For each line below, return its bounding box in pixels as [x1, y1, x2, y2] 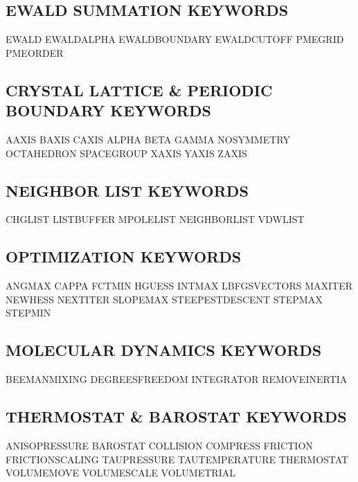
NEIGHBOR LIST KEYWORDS [6, 179, 249, 201]
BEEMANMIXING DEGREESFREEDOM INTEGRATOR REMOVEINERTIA [6, 372, 348, 386]
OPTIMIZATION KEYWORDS [6, 246, 242, 267]
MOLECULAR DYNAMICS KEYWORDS [6, 339, 322, 361]
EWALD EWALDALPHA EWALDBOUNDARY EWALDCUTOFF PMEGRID [6, 32, 344, 46]
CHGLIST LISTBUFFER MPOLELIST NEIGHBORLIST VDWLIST [6, 212, 305, 226]
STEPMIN [6, 305, 51, 320]
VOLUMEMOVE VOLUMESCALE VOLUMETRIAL [6, 465, 235, 480]
